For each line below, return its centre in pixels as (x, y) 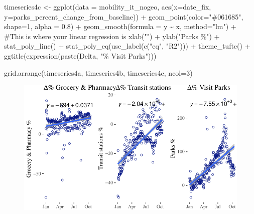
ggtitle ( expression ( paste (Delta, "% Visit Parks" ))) (80, 55)
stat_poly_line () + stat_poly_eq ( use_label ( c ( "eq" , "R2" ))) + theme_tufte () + (127, 46)
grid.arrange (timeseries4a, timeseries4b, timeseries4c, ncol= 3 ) (98, 72)
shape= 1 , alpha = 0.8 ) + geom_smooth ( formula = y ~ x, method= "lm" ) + (120, 26)
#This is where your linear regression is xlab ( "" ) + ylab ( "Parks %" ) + (112, 36)
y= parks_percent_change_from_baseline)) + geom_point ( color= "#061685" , (124, 16)
